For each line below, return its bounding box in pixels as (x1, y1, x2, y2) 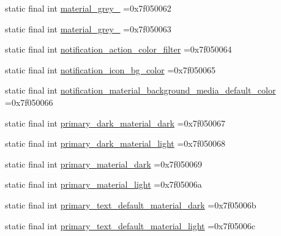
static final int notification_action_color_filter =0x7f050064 (5, 43, 232, 56)
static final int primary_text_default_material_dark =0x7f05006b (5, 198, 257, 211)
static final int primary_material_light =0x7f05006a (5, 178, 202, 191)
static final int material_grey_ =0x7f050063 (5, 22, 171, 35)
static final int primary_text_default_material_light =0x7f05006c (5, 219, 255, 232)
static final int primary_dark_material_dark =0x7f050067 (5, 116, 226, 129)
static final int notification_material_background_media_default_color (5, 84, 276, 97)
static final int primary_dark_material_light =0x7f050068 (5, 137, 226, 150)
